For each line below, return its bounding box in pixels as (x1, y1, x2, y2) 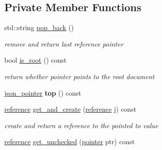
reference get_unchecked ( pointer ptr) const (4, 136, 135, 147)
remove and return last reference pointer (4, 38, 123, 49)
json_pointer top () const (4, 87, 81, 98)
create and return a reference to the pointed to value (4, 120, 158, 130)
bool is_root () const (4, 55, 67, 65)
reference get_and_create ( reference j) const (4, 104, 136, 114)
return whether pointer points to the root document (4, 71, 155, 81)
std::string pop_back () (4, 22, 74, 33)
